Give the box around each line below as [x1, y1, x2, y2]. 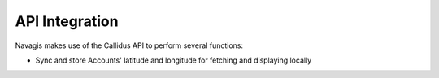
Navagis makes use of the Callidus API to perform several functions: [15, 41, 244, 50]
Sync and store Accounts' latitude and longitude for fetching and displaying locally [35, 55, 312, 65]
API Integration [15, 12, 119, 30]
